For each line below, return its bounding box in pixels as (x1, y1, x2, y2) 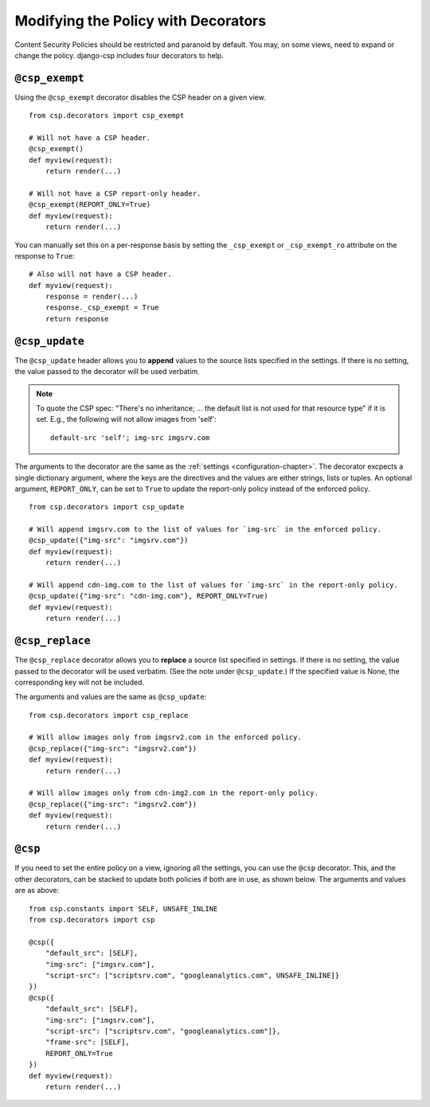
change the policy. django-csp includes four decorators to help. (14, 50, 225, 60)
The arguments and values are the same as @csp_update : (14, 692, 207, 702)
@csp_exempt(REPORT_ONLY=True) (29, 200, 151, 209)
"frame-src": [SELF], (45, 1038, 131, 1047)
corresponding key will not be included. (14, 677, 145, 687)
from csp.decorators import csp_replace (29, 711, 189, 719)
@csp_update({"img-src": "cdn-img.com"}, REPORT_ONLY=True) (29, 591, 268, 601)
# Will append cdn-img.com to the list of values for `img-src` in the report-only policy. (29, 581, 398, 590)
